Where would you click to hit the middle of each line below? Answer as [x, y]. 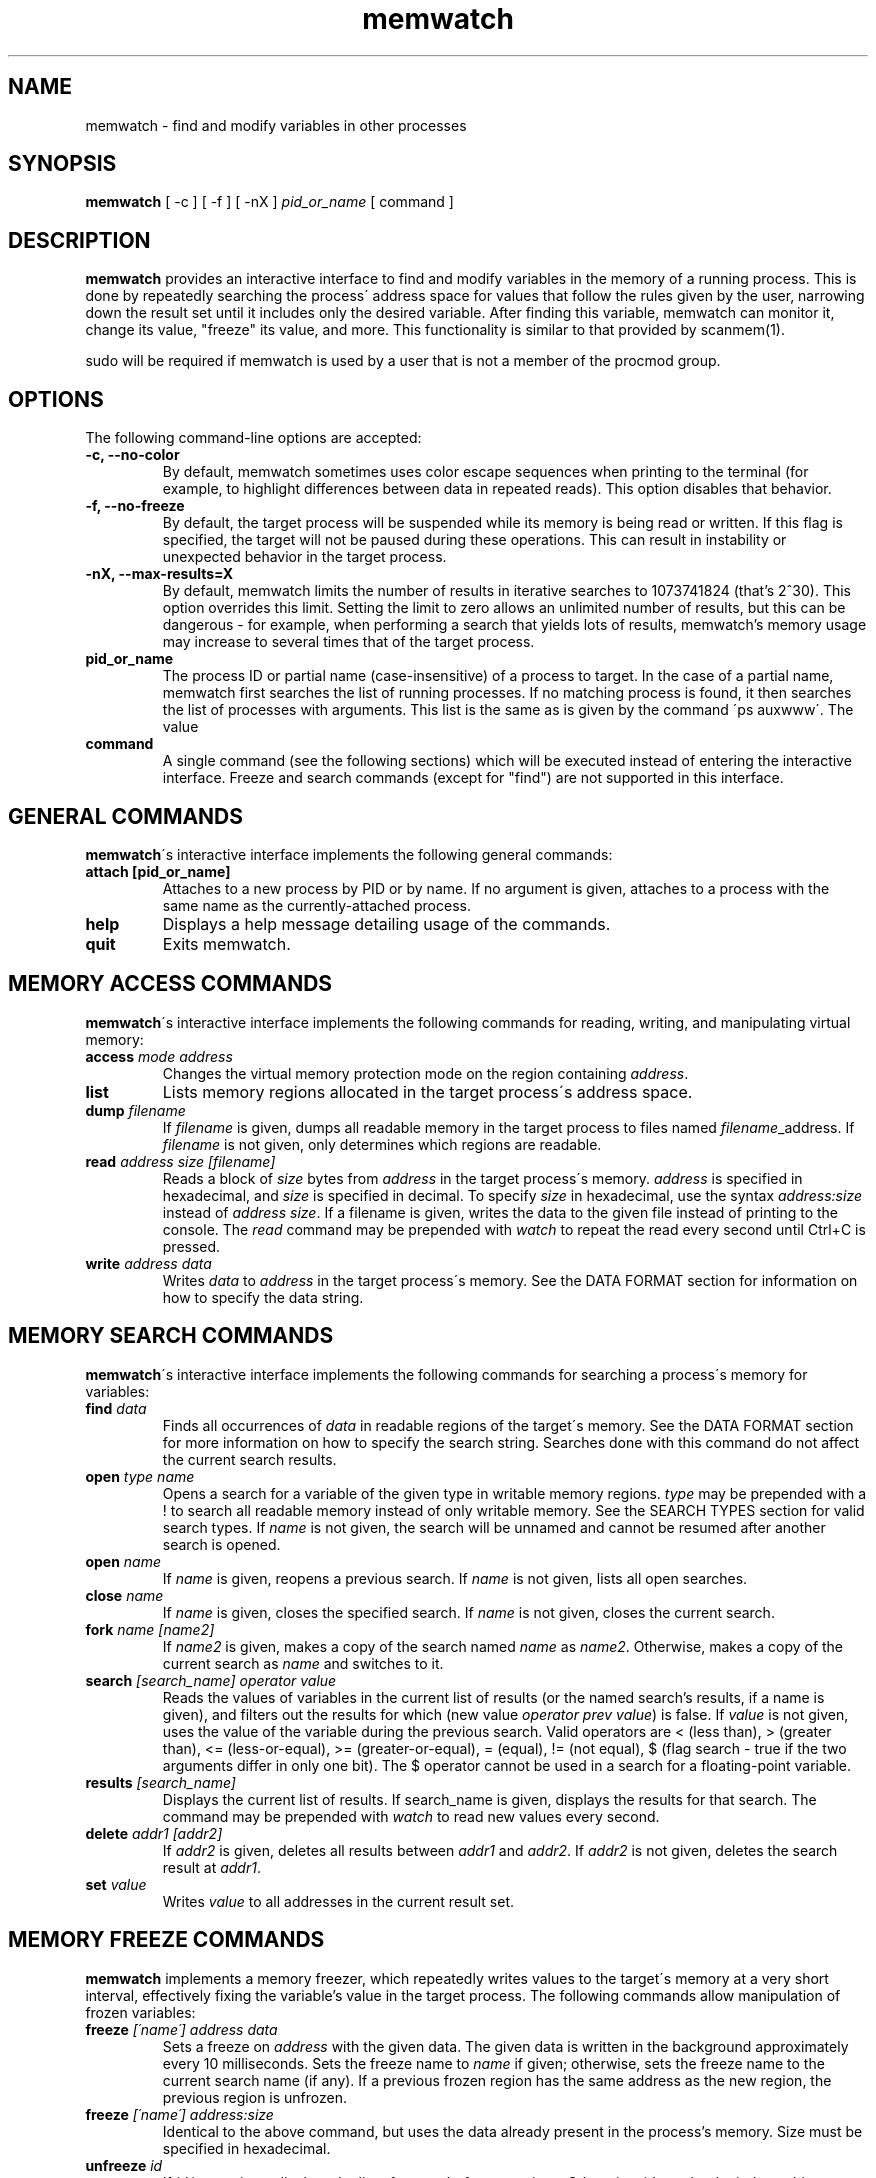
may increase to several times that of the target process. [348, 642]
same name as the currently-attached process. [316, 905]
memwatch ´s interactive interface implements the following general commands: [349, 854]
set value [116, 1884]
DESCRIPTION [79, 240]
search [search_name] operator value [211, 1680]
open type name [140, 1476]
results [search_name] [160, 1782]
